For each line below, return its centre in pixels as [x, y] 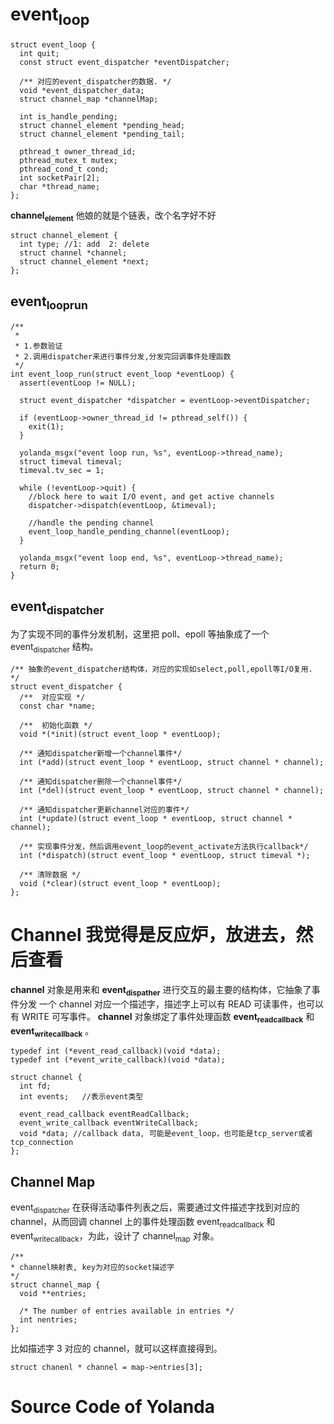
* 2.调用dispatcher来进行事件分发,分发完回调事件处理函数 [123, 357]
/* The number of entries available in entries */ [127, 1311]
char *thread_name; [60, 186]
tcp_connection [42, 1143]
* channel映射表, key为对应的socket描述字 [92, 1267]
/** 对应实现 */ [52, 698]
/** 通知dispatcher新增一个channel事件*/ [101, 754]
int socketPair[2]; [60, 178]
